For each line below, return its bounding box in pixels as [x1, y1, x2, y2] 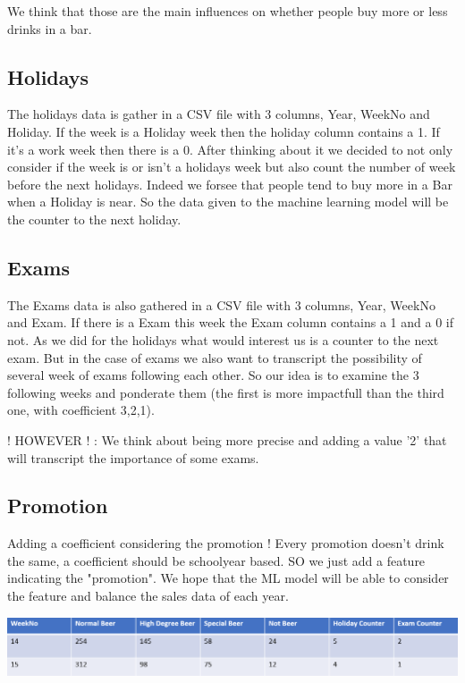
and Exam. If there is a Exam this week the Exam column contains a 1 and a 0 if [7, 313, 453, 332]
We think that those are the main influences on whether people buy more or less [7, 2, 448, 20]
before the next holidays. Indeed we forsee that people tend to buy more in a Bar [7, 174, 452, 193]
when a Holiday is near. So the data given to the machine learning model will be [7, 192, 449, 211]
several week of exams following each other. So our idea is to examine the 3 [7, 366, 419, 384]
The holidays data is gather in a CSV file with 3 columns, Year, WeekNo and [7, 105, 430, 123]
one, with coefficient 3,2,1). [7, 401, 155, 419]
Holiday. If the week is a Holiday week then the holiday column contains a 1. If [7, 122, 440, 140]
